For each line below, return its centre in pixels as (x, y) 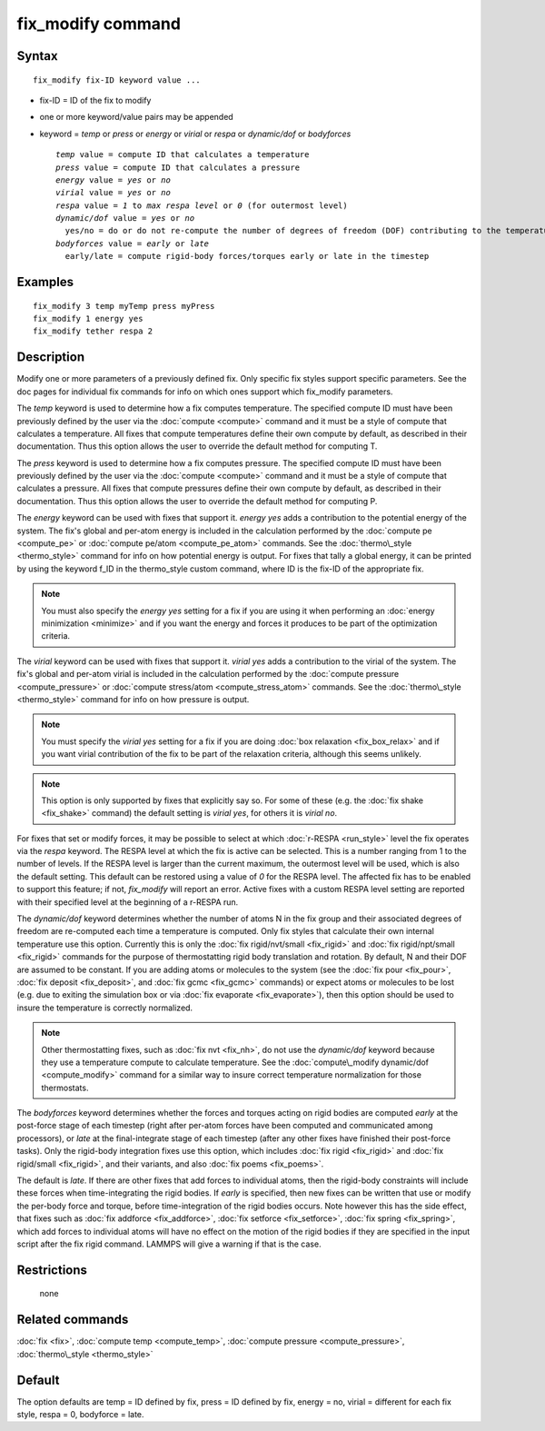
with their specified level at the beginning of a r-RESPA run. (128, 902)
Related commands (73, 1320)
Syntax (37, 56)
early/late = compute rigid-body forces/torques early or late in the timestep (247, 256)
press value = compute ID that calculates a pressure (178, 167)
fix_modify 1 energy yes (88, 319)
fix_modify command (99, 24)
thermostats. (65, 1088)
